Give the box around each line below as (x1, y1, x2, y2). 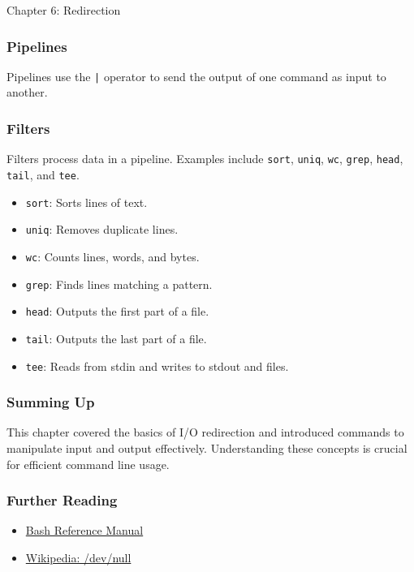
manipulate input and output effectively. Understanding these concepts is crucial (6, 440, 408, 456)
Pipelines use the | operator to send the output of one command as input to (6, 67, 386, 84)
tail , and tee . (6, 166, 80, 183)
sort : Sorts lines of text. (25, 193, 148, 210)
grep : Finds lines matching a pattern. (25, 275, 213, 292)
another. (6, 84, 48, 101)
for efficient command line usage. (6, 455, 170, 472)
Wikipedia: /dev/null (25, 549, 132, 566)
